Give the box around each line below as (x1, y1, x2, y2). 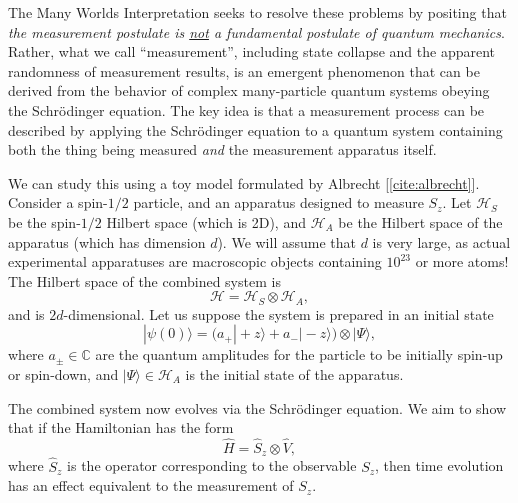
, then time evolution (375, 455, 504, 476)
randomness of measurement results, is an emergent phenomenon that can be (8, 60, 480, 81)
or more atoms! (415, 251, 509, 272)
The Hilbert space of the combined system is (8, 270, 281, 291)
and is (8, 303, 45, 324)
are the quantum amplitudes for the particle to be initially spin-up (95, 344, 503, 365)
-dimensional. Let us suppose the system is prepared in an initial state (63, 303, 494, 324)
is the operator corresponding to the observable (67, 455, 357, 476)
